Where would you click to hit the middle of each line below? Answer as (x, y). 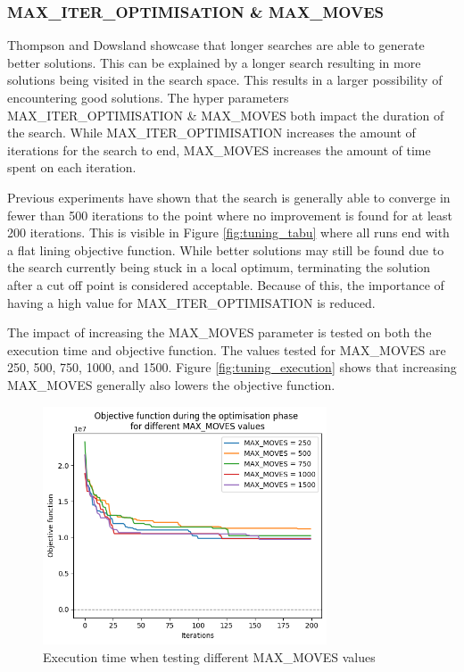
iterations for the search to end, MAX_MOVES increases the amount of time (219, 149)
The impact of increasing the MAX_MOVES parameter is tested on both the (220, 332)
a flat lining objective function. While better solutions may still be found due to (226, 249)
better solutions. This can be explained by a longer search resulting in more (214, 62)
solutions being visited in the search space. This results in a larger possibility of (225, 80)
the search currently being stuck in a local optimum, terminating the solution (219, 267)
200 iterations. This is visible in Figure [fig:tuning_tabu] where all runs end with (228, 232)
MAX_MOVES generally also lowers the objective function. (171, 384)
